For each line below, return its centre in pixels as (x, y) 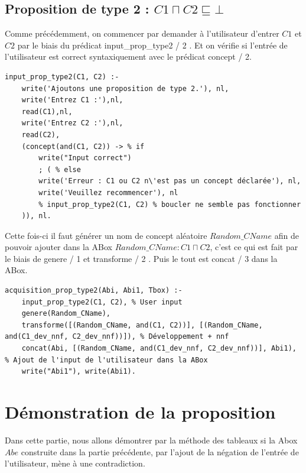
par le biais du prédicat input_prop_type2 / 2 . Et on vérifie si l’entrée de (152, 45)
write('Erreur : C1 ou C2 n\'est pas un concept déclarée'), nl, (170, 181)
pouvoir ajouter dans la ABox (58, 247)
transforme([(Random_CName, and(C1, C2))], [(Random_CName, (142, 325)
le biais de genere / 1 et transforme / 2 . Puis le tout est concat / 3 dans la (141, 258)
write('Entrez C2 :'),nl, (72, 123)
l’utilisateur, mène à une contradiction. (75, 463)
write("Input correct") (85, 158)
